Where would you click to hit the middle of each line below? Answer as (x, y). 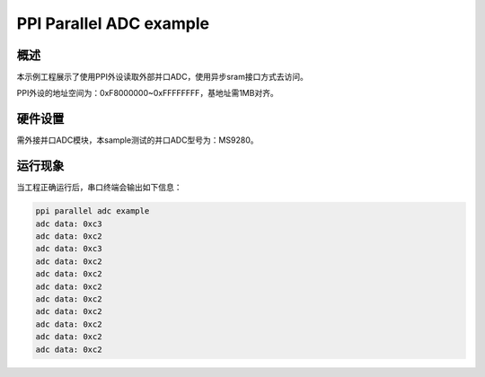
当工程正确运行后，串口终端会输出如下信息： (99, 188)
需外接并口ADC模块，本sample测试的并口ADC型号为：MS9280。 (137, 140)
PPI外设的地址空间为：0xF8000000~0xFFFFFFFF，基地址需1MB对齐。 (147, 93)
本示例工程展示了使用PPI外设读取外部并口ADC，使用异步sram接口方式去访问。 (163, 77)
